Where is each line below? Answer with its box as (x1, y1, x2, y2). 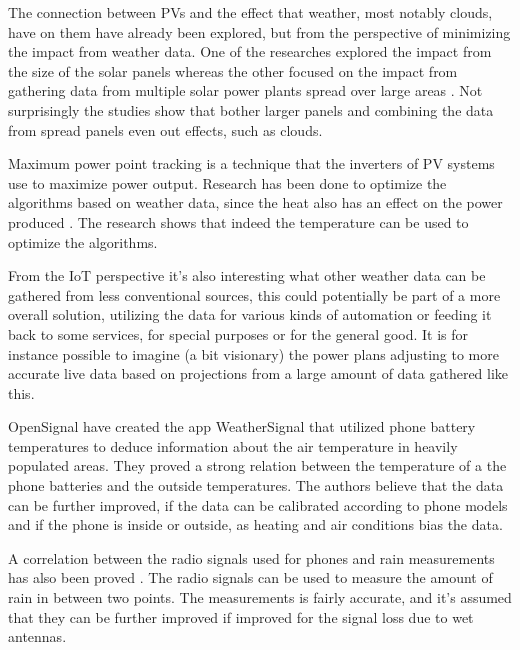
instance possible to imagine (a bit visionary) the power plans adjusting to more (8, 343, 499, 364)
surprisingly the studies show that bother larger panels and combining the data (8, 99, 494, 120)
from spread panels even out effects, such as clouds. (8, 119, 323, 140)
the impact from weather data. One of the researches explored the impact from (8, 41, 492, 62)
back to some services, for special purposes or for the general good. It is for (8, 323, 469, 344)
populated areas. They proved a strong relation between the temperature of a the (8, 455, 507, 476)
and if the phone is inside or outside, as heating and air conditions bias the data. (8, 514, 503, 535)
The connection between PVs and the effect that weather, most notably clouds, (8, 2, 493, 22)
